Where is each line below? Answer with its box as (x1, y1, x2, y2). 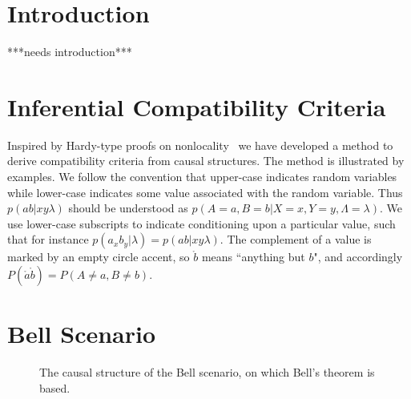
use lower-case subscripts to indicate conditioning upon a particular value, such (7, 215, 396, 232)
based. (39, 379, 71, 396)
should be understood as (68, 199, 188, 216)
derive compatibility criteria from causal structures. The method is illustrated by (7, 152, 405, 169)
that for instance (7, 231, 89, 248)
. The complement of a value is (220, 231, 372, 248)
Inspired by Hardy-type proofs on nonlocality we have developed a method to (7, 136, 393, 153)
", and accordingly (313, 248, 403, 265)
